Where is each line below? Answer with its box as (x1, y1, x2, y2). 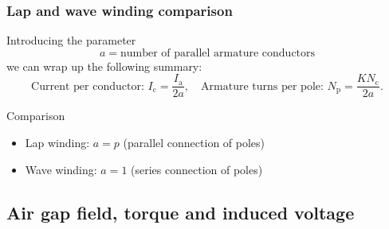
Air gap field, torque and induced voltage (6, 200, 355, 224)
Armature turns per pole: (201, 80, 324, 92)
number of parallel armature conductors (120, 47, 316, 59)
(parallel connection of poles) (123, 134, 265, 151)
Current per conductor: (31, 80, 144, 92)
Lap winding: (25, 134, 90, 151)
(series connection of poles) (131, 161, 263, 177)
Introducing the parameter (6, 32, 136, 49)
